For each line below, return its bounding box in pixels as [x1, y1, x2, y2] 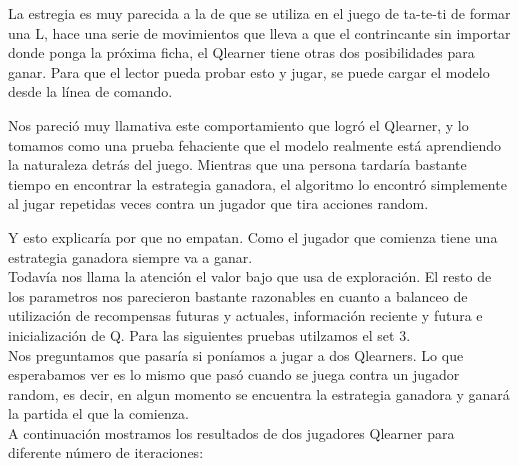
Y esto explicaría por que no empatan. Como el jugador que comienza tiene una [8, 226, 498, 247]
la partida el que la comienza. [8, 403, 189, 424]
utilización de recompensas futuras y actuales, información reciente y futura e [8, 305, 483, 326]
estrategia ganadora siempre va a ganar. [8, 246, 253, 267]
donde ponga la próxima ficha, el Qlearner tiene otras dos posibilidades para [8, 42, 475, 63]
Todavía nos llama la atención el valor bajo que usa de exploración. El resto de [8, 266, 492, 287]
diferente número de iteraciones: [8, 442, 204, 463]
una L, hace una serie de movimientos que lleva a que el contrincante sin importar [8, 22, 511, 43]
